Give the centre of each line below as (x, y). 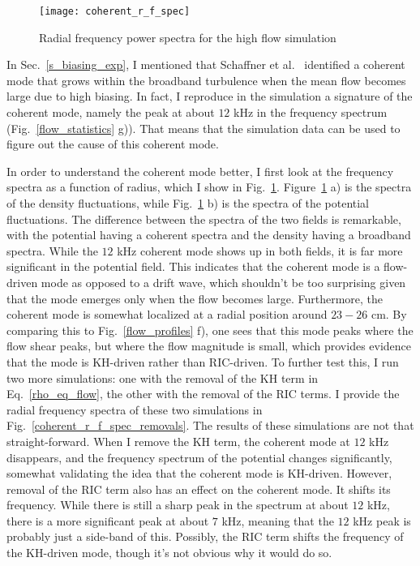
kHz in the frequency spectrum (311, 112)
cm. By (389, 314)
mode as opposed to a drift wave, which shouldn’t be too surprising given (223, 282)
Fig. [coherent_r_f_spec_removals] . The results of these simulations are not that (210, 425)
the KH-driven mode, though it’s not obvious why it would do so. (169, 553)
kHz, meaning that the (278, 520)
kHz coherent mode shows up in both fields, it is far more (260, 250)
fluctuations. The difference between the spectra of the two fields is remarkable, (204, 219)
